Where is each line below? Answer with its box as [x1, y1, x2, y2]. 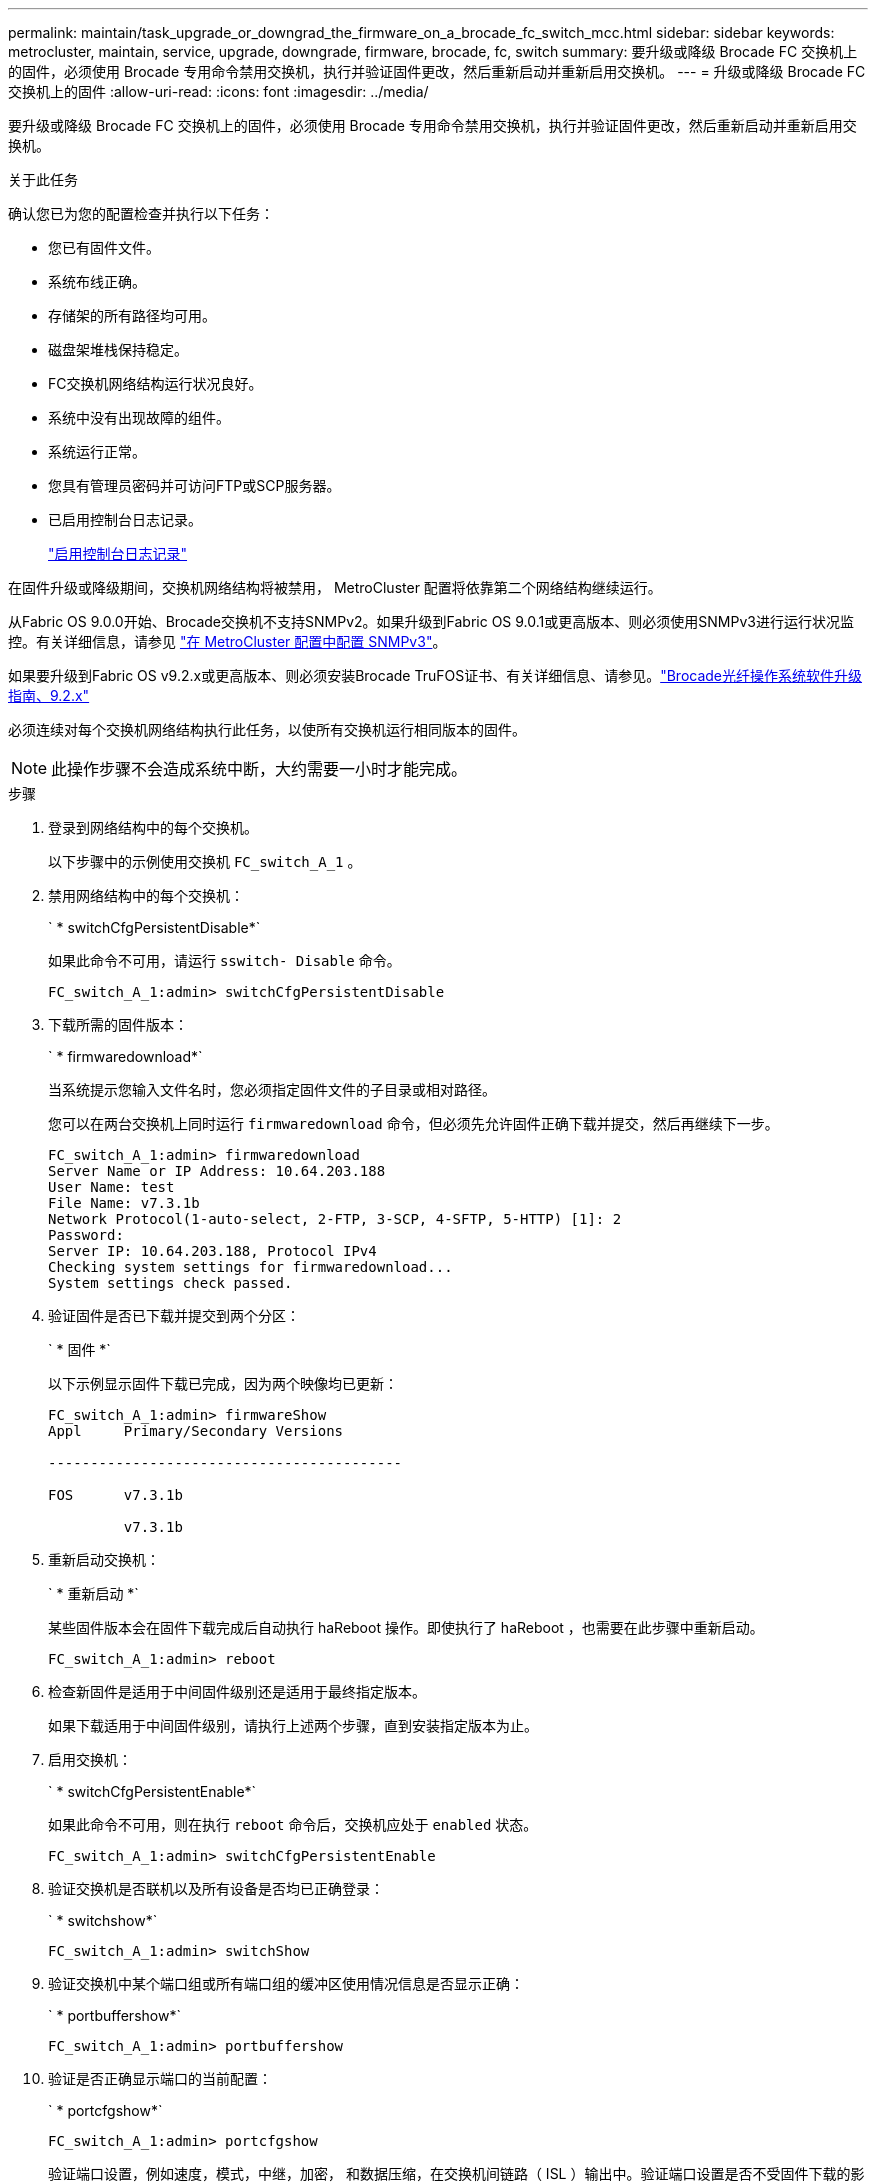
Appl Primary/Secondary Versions [48, 1423, 344, 1439]
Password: [48, 1227, 124, 1243]
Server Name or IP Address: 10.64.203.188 [48, 1163, 386, 1179]
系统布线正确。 [48, 273, 146, 290]
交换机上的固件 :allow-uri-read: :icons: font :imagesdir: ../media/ [8, 83, 429, 100]
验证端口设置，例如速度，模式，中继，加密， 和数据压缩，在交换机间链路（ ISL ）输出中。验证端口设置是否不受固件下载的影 [48, 2165, 865, 2182]
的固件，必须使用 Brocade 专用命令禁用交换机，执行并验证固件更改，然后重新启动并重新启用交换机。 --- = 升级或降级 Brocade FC [8, 63, 866, 80]
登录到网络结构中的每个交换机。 [48, 819, 258, 836]
